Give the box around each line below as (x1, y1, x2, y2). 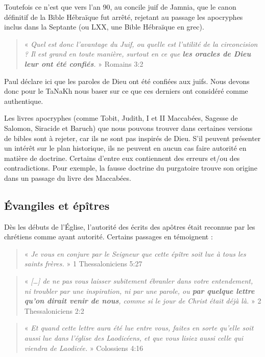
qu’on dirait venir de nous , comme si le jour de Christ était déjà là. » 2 (24, 295, 261, 306)
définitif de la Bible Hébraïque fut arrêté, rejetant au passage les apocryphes (4, 11, 243, 22)
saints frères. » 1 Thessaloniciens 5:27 (24, 258, 142, 269)
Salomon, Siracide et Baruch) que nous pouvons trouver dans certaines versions (4, 122, 253, 133)
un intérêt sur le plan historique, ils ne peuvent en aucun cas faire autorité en (4, 143, 247, 153)
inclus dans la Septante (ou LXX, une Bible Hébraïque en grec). (4, 21, 204, 32)
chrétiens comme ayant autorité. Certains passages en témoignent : (4, 231, 213, 242)
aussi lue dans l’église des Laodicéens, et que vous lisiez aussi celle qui (24, 333, 244, 343)
